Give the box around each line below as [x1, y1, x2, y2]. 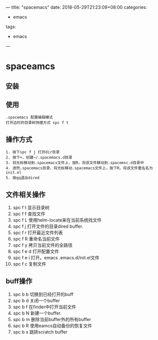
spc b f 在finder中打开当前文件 [13, 303, 77, 310]
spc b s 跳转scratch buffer [13, 328, 68, 335]
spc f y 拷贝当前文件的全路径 [13, 242, 73, 248]
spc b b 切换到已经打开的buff [13, 291, 74, 297]
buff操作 [6, 277, 33, 285]
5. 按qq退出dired [6, 176, 40, 181]
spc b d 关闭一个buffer [13, 297, 60, 303]
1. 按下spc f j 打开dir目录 [6, 150, 60, 155]
